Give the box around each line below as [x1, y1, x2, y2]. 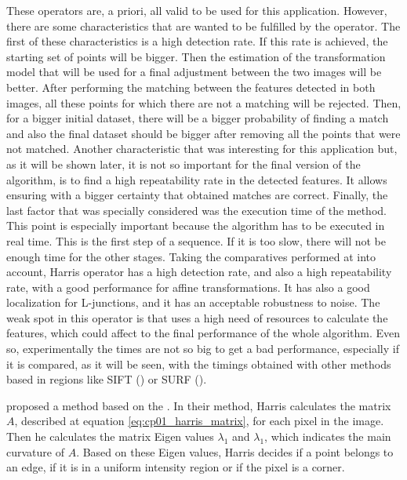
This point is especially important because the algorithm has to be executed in [6, 217, 385, 234]
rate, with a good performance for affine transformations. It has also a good [6, 278, 370, 295]
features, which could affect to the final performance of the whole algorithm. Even [6, 325, 401, 341]
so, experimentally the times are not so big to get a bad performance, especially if [6, 340, 399, 357]
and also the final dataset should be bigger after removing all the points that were [6, 125, 401, 141]
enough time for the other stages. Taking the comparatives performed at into [6, 248, 376, 264]
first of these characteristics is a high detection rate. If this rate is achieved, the [6, 33, 388, 49]
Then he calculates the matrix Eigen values [6, 428, 214, 445]
